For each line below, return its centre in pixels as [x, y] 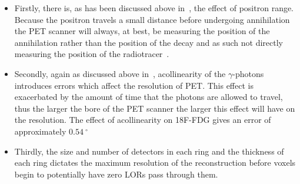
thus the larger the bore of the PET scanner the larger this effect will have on [155, 108]
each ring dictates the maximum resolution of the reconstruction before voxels [155, 163]
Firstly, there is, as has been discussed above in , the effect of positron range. [154, 8]
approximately [40, 131]
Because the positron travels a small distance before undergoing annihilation [152, 19]
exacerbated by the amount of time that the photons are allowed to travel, [149, 97]
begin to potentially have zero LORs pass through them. [116, 174]
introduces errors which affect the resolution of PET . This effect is [134, 85]
